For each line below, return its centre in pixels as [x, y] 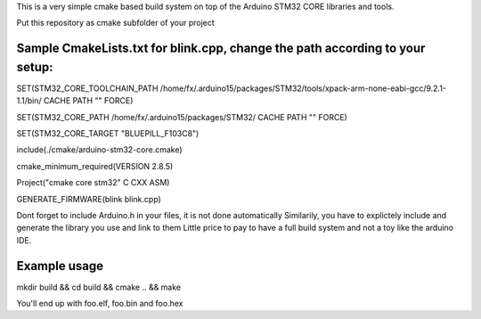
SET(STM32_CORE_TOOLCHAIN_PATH [87, 88]
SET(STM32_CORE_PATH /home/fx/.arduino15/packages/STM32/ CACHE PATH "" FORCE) [182, 117]
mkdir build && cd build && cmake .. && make [99, 287]
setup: [35, 67]
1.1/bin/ [29, 101]
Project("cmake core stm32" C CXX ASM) [93, 183]
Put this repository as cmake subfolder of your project [116, 23]
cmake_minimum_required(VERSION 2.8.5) [95, 166]
